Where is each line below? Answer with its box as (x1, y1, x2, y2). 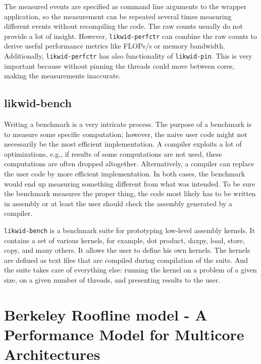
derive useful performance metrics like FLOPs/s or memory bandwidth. (4, 40, 225, 51)
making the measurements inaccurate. (4, 70, 121, 81)
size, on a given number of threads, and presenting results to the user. (4, 275, 221, 285)
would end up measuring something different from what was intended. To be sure (4, 178, 255, 189)
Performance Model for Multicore (4, 324, 244, 345)
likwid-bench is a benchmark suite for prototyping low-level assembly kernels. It (4, 225, 255, 236)
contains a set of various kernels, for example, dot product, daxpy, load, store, (4, 235, 245, 245)
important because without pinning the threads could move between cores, (4, 60, 235, 71)
